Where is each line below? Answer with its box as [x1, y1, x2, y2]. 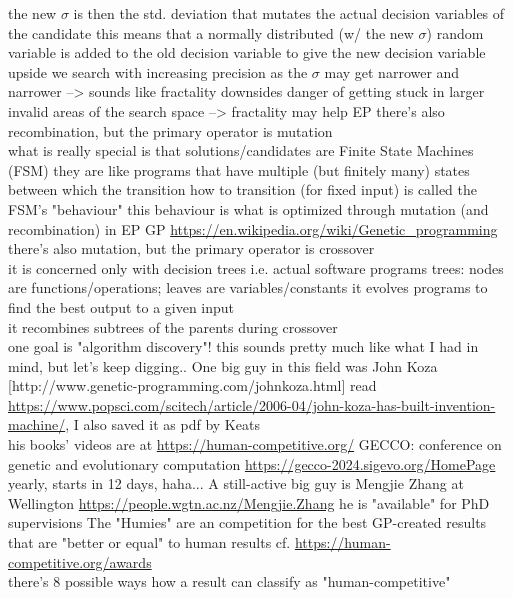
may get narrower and [324, 61, 460, 82]
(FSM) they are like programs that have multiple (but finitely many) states [8, 159, 470, 180]
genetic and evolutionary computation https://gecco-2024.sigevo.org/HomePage [8, 453, 496, 474]
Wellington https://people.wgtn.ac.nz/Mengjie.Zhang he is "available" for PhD [8, 492, 490, 513]
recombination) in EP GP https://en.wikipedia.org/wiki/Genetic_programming [8, 218, 498, 239]
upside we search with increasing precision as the [8, 61, 308, 82]
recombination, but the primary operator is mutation [8, 120, 333, 141]
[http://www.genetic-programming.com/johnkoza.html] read [8, 375, 377, 396]
